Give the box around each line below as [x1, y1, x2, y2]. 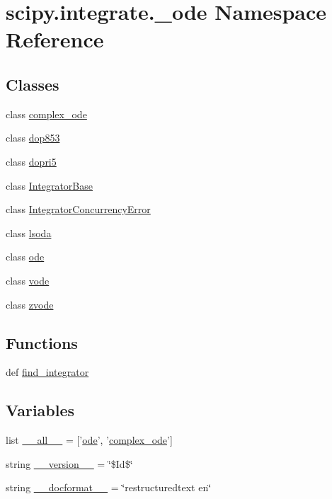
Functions [6, 331, 78, 353]
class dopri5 [6, 154, 57, 168]
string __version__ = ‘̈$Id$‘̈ [6, 456, 133, 471]
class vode [6, 273, 50, 287]
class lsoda [6, 225, 52, 240]
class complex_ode [6, 106, 87, 121]
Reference [6, 25, 104, 54]
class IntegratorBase [6, 178, 93, 193]
